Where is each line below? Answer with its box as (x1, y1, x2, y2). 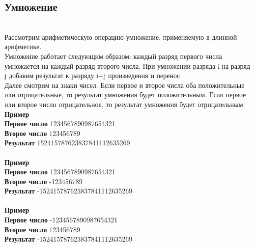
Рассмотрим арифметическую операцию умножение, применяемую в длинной (4, 31, 237, 42)
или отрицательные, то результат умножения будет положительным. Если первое (4, 89, 246, 100)
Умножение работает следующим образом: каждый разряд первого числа (4, 51, 222, 61)
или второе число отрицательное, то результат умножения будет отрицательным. (4, 99, 245, 109)
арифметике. (4, 41, 42, 52)
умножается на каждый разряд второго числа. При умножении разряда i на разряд (4, 60, 251, 71)
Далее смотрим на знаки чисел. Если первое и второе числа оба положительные (4, 80, 245, 90)
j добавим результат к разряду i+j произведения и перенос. (4, 70, 182, 81)
